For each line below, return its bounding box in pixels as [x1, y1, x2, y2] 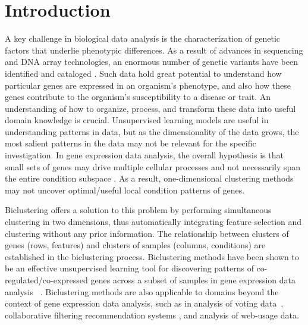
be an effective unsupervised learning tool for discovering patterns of [5, 262, 254, 274]
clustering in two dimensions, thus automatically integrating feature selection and [5, 215, 302, 228]
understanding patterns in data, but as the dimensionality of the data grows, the [5, 125, 299, 137]
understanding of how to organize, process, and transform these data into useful [5, 102, 296, 114]
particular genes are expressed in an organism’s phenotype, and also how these [5, 79, 291, 91]
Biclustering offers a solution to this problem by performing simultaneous [5, 204, 272, 216]
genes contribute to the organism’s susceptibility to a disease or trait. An [5, 90, 271, 103]
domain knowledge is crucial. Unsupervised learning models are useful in [5, 114, 269, 126]
